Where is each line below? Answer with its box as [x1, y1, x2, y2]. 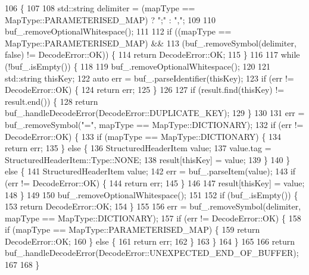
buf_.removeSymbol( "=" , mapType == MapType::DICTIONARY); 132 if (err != [5, 118, 304, 130]
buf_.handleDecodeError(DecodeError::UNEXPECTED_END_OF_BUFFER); [5, 246, 299, 259]
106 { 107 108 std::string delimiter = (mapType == [5, 2, 195, 14]
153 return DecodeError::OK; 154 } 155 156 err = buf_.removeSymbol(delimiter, [5, 200, 301, 212]
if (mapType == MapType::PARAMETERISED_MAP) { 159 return [5, 223, 260, 236]
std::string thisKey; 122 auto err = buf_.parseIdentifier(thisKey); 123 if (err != [5, 71, 294, 84]
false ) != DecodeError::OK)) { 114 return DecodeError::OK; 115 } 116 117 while [5, 48, 300, 61]
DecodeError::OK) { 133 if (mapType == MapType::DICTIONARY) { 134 [5, 130, 282, 142]
